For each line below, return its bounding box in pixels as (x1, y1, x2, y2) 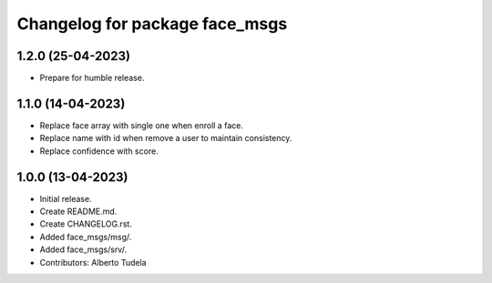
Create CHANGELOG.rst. (39, 218, 132, 229)
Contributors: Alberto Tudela (39, 257, 147, 268)
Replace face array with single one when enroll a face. (39, 119, 243, 131)
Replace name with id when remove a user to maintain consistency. (39, 133, 292, 144)
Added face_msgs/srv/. (39, 244, 128, 255)
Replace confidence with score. (39, 146, 159, 157)
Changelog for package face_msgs (16, 14, 288, 34)
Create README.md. (39, 206, 118, 217)
